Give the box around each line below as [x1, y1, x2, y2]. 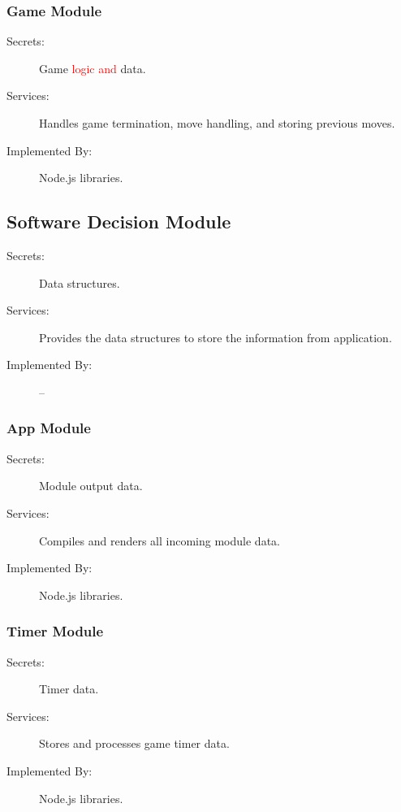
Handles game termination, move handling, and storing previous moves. [39, 115, 395, 131]
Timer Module [6, 621, 104, 641]
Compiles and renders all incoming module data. [39, 532, 280, 549]
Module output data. [39, 477, 143, 494]
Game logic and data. [39, 59, 146, 76]
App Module [6, 418, 91, 438]
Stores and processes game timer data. [39, 735, 230, 752]
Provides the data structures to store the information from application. [39, 328, 392, 345]
